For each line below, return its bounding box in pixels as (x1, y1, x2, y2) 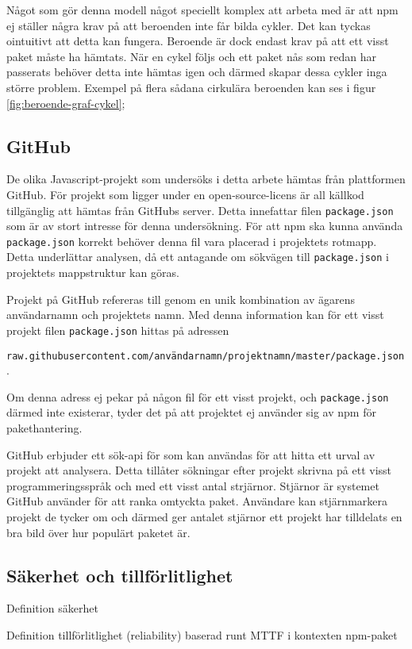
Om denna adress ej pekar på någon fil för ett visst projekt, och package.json (6, 388, 389, 405)
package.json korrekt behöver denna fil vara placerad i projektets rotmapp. (6, 232, 377, 249)
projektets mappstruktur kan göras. (6, 264, 179, 281)
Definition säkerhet (6, 600, 98, 616)
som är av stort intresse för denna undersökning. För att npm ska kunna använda (6, 217, 403, 234)
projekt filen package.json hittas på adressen (6, 321, 229, 338)
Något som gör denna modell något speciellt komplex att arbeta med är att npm (6, 2, 399, 17)
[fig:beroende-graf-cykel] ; (6, 94, 125, 111)
